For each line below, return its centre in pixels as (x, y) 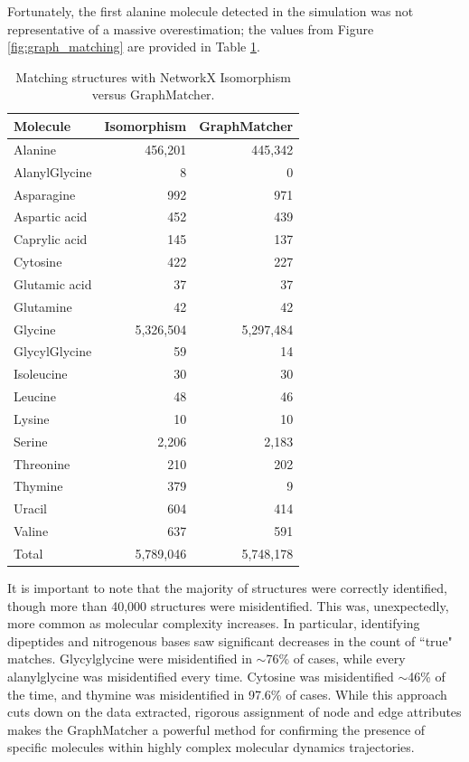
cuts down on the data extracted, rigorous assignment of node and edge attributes (234, 712)
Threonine (42, 463)
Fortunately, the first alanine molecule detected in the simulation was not (211, 11)
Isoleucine (41, 374)
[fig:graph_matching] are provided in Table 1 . (134, 47)
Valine (31, 531)
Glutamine (43, 306)
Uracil (30, 508)
